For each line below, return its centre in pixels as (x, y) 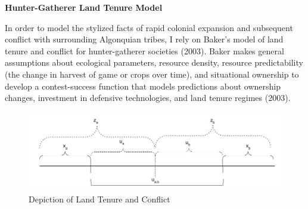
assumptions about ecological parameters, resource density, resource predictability (154, 62)
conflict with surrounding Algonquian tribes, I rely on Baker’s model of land (144, 39)
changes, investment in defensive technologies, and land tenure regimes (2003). (148, 98)
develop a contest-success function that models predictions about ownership (143, 86)
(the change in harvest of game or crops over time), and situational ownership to (152, 74)
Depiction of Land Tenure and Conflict (99, 199)
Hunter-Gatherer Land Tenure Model (84, 7)
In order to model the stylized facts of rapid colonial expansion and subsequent (149, 27)
